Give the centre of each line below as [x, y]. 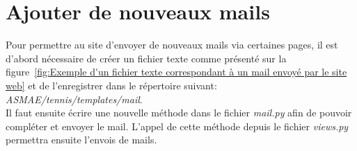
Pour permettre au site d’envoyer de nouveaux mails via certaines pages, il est [172, 45]
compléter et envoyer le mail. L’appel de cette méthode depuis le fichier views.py [177, 126]
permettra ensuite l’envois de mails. [81, 140]
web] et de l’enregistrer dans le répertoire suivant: [111, 85]
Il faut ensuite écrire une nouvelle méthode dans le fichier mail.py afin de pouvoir [179, 113]
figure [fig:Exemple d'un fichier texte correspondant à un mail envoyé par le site [176, 72]
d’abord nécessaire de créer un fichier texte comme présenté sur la [146, 58]
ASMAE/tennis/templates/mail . [74, 99]
